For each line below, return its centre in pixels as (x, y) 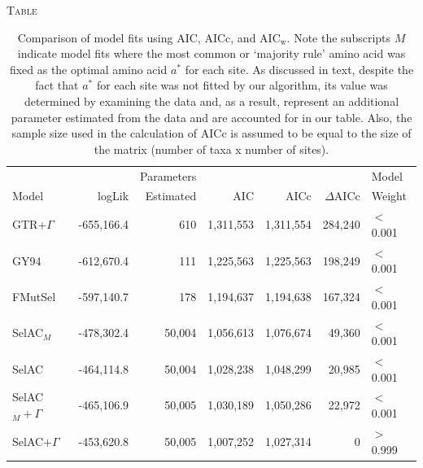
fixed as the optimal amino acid (88, 69)
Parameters (168, 175)
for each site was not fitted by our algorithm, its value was (242, 85)
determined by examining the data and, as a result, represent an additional (211, 101)
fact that (57, 85)
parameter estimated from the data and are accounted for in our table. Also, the (211, 117)
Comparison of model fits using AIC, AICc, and (137, 37)
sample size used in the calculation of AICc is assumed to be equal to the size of (211, 133)
